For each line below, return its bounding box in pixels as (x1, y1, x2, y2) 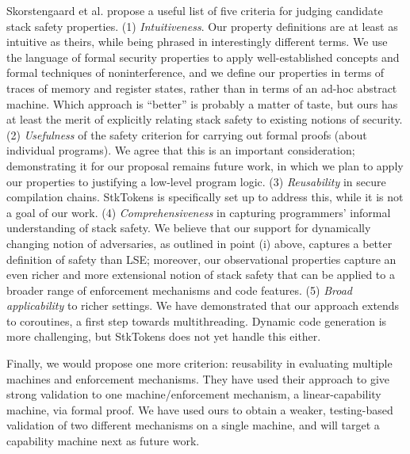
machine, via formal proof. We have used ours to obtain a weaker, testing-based (6, 401, 393, 418)
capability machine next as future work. (6, 433, 200, 449)
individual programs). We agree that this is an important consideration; (6, 142, 355, 158)
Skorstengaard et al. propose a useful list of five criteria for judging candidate (6, 2, 383, 18)
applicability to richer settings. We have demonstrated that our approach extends (6, 297, 400, 314)
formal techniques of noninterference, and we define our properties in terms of (6, 64, 385, 81)
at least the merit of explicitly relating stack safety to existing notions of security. (6, 111, 403, 128)
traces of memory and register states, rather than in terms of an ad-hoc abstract (6, 79, 397, 96)
